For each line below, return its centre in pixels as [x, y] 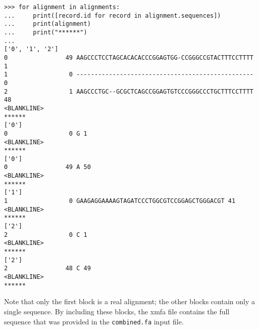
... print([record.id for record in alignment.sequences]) [113, 15]
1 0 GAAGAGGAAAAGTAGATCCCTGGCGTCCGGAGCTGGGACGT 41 [120, 201]
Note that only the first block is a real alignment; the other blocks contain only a [129, 301]
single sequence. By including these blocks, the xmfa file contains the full [117, 311]
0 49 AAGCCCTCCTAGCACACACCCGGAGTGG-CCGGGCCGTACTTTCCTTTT [129, 57]
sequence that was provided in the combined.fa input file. [94, 321]
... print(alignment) [47, 24]
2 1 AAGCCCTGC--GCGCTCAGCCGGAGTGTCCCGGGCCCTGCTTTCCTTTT [129, 91]
